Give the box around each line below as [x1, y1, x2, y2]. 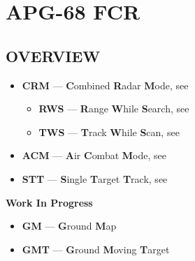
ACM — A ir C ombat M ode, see [22, 148, 166, 163]
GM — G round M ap [22, 218, 117, 233]
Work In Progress [6, 195, 93, 209]
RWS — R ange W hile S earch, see [38, 101, 189, 116]
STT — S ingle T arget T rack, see [22, 171, 168, 186]
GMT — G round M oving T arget [22, 241, 170, 256]
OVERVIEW [6, 45, 101, 66]
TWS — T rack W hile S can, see [38, 124, 180, 139]
